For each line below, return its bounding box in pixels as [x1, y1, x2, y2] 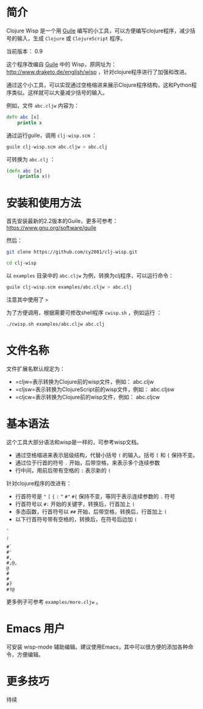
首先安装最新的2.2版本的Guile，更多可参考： [6, 218, 118, 225]
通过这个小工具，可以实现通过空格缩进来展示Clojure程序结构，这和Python [6, 81, 192, 89]
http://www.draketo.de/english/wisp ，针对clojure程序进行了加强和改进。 [6, 68, 190, 75]
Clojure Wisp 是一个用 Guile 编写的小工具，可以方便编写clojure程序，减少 [6, 27, 191, 34]
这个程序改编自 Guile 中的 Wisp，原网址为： [6, 61, 117, 68]
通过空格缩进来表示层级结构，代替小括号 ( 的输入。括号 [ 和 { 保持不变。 [15, 451, 198, 458]
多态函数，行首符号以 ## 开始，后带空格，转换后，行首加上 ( [15, 508, 168, 515]
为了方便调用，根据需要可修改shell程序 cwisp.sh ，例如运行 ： [6, 309, 162, 316]
